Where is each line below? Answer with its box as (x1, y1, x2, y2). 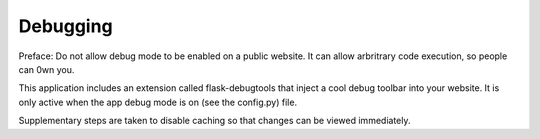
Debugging (18, 15, 114, 37)
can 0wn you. (18, 63, 75, 75)
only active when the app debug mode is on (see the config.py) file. (18, 96, 298, 108)
